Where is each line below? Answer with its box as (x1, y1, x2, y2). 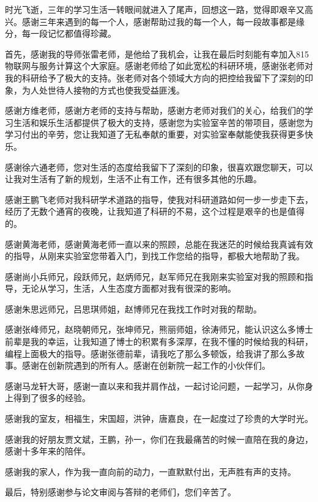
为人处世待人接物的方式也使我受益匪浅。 (21, 83, 185, 96)
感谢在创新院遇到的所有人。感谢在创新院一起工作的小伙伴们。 (21, 359, 270, 372)
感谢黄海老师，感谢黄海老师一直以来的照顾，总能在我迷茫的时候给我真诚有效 (5, 237, 313, 250)
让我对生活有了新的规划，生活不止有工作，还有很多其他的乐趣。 (5, 172, 262, 185)
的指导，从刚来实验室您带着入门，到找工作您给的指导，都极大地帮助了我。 (5, 249, 305, 262)
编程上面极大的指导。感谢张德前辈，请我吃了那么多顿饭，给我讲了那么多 (5, 347, 296, 360)
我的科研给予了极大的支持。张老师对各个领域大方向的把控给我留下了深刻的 (5, 71, 305, 84)
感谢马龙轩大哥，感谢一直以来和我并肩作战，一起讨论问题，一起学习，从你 (5, 379, 305, 392)
